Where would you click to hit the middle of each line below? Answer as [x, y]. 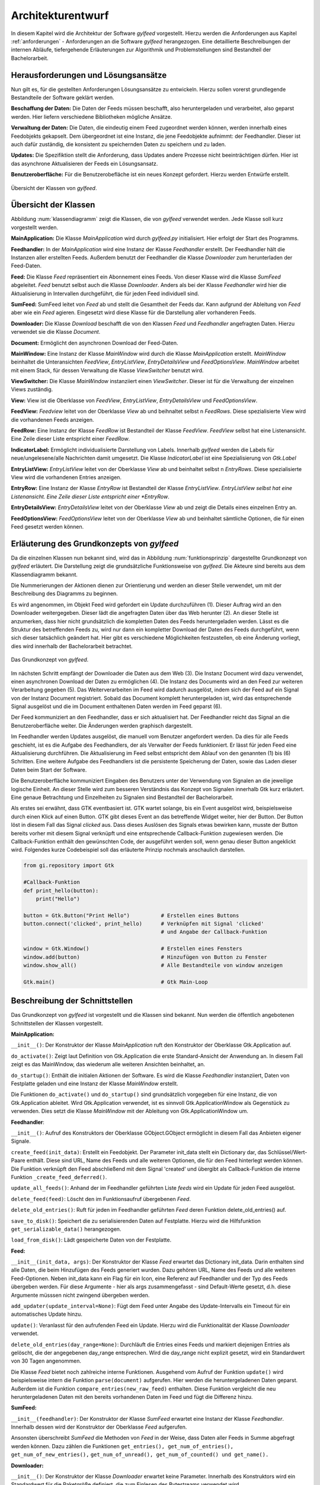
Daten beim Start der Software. [49, 770]
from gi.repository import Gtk [69, 865]
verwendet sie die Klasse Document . [56, 332]
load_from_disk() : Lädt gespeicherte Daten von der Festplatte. [91, 1240]
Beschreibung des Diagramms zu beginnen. [64, 593]
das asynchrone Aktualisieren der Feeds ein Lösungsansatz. [84, 163]
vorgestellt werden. [35, 227]
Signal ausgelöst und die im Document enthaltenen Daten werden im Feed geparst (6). [116, 706]
